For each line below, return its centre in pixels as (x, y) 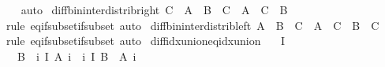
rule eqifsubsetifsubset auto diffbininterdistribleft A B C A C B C (192, 25)
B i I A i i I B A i (77, 56)
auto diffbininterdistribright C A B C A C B (154, 9)
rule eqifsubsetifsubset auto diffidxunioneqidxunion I (146, 41)
